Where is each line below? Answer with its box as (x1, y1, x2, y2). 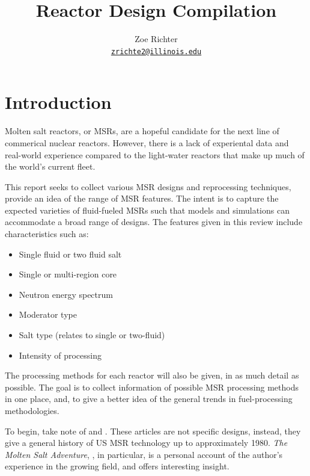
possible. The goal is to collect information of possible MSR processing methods (5, 380, 299, 393)
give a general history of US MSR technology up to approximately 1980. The (5, 436, 288, 449)
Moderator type (19, 308, 77, 321)
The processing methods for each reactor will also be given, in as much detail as (5, 369, 299, 382)
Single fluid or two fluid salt (19, 247, 122, 260)
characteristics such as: (5, 227, 89, 240)
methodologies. (5, 404, 59, 416)
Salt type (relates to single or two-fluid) (19, 329, 165, 341)
